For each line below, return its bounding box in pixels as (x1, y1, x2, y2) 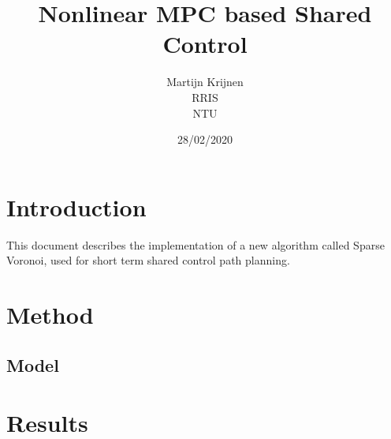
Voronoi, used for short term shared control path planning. (6, 252, 290, 268)
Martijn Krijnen (166, 73, 244, 90)
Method (6, 298, 94, 330)
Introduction (6, 190, 147, 223)
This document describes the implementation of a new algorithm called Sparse (6, 236, 385, 253)
